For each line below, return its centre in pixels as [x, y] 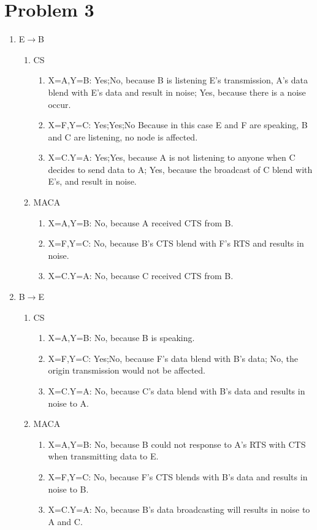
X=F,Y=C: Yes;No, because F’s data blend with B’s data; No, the [173, 358]
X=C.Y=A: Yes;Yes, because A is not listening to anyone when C [172, 157]
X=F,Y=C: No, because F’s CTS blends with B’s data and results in [178, 476]
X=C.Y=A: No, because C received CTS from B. [141, 276]
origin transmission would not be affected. [127, 370]
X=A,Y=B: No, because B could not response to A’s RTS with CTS [177, 444]
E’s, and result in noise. [92, 181]
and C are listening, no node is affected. [123, 136]
